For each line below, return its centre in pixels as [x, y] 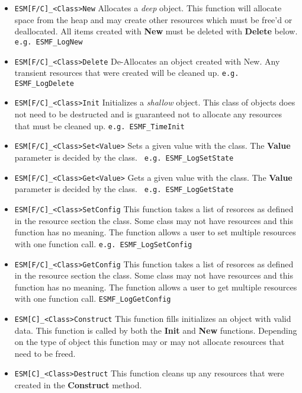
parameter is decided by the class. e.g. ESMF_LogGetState [124, 189]
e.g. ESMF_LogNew [49, 42]
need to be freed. [45, 353]
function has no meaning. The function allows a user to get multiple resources [156, 287]
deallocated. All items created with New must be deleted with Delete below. [156, 31]
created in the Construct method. [78, 385]
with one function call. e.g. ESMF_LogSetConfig [103, 243]
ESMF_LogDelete [44, 83]
